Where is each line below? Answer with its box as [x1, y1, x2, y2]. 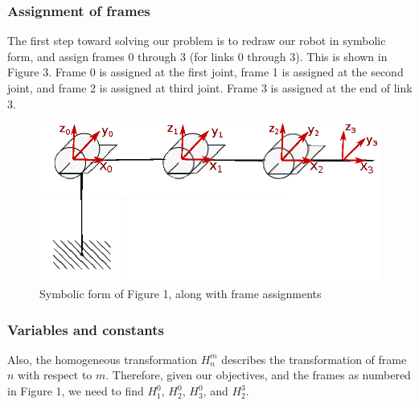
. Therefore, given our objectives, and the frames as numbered [105, 366, 411, 383]
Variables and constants [7, 319, 164, 339]
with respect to [18, 366, 92, 383]
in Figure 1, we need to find [7, 382, 144, 399]
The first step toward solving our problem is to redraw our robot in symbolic [7, 32, 386, 49]
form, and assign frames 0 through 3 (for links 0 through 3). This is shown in [7, 47, 388, 64]
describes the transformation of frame [221, 350, 407, 367]
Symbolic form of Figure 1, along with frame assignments [39, 285, 322, 302]
